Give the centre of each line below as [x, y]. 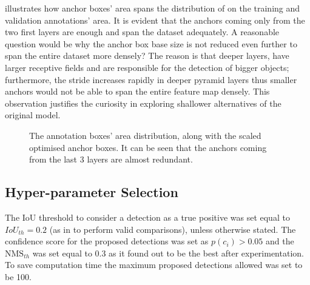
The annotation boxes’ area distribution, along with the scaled [145, 135]
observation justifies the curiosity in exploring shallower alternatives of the [143, 103]
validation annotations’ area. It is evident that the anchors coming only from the [155, 20]
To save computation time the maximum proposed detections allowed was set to [154, 265]
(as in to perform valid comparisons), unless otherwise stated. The [173, 229]
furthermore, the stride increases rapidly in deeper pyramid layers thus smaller [151, 79]
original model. [33, 115]
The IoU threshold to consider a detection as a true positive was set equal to [147, 217]
